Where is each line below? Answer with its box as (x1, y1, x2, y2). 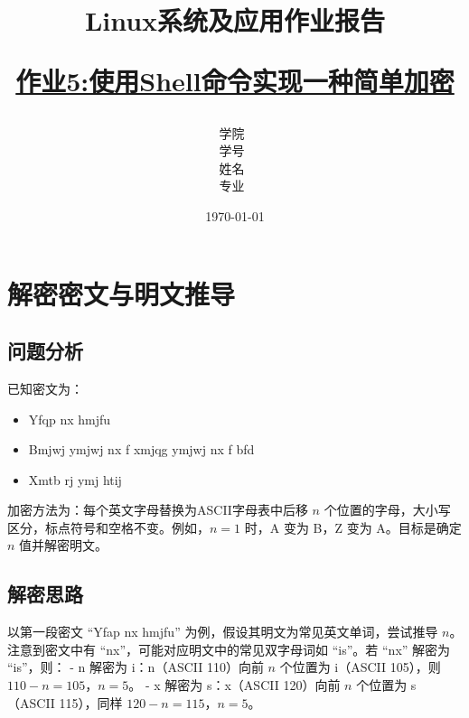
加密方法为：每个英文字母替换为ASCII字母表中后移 (7, 500, 308, 519)
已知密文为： (7, 378, 83, 397)
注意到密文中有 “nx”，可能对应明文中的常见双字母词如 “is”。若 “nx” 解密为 (7, 639, 451, 658)
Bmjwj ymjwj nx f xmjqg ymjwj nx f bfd (28, 440, 255, 459)
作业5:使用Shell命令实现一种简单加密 (15, 62, 455, 99)
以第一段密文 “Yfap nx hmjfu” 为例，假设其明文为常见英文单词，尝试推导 (7, 622, 438, 641)
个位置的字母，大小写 (324, 500, 451, 519)
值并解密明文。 (19, 536, 108, 555)
